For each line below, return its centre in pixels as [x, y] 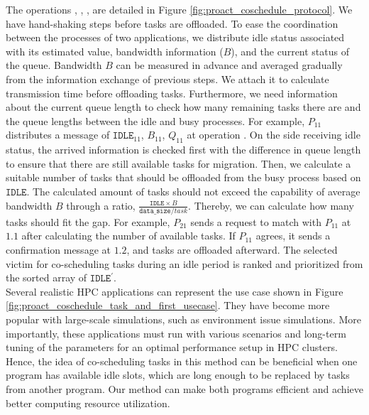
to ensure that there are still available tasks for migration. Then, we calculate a [178, 163]
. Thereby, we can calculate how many [271, 205]
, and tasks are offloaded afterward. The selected [232, 250]
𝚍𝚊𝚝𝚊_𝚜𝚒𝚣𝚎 [155, 211]
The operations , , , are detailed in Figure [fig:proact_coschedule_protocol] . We [179, 9]
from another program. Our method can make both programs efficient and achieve [184, 388]
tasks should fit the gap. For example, [88, 221]
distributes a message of [58, 135]
